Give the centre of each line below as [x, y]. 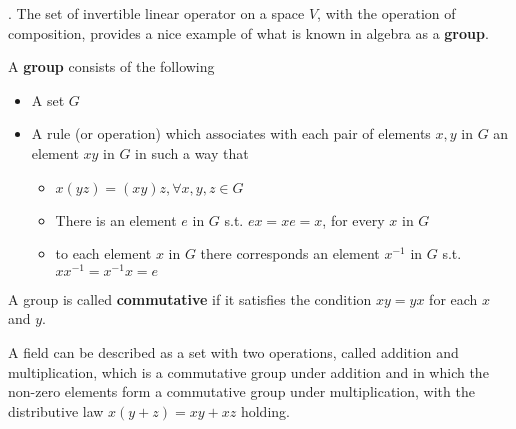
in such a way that [192, 152]
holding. [265, 410]
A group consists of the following [111, 66]
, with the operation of [386, 13]
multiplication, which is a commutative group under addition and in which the [248, 371]
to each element [103, 253]
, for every [353, 219]
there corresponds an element [290, 253]
